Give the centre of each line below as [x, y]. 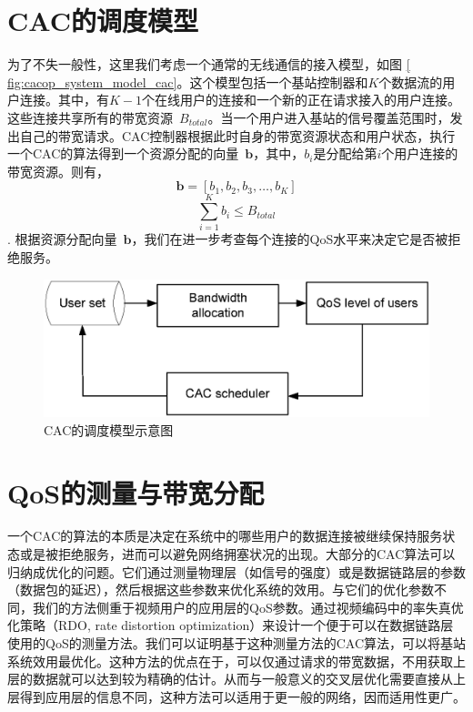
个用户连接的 [420, 153]
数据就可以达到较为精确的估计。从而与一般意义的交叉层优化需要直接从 [242, 679]
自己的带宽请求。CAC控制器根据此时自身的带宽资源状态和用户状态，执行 [237, 135]
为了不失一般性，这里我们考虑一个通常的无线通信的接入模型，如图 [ [209, 64]
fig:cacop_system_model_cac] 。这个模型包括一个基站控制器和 [188, 81]
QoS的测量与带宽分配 [136, 492]
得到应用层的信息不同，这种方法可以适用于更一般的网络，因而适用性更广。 [242, 696]
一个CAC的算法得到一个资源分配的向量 [123, 153]
